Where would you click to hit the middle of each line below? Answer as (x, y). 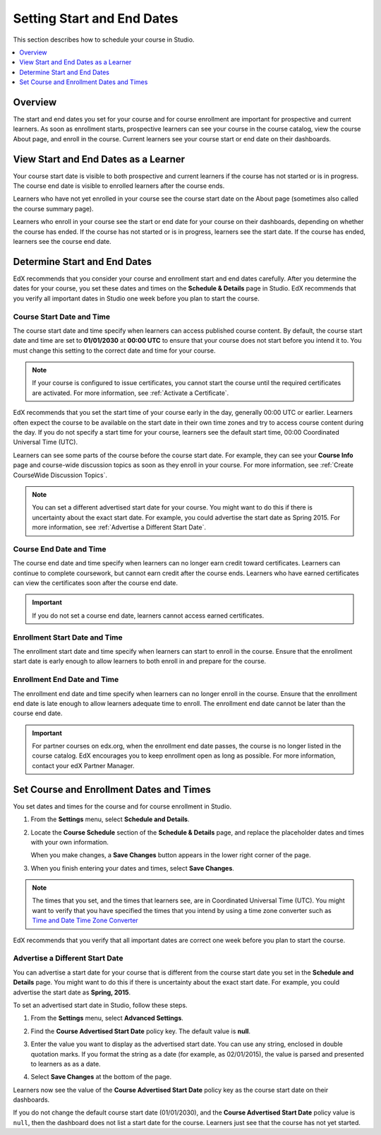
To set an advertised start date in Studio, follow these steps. (100, 1005)
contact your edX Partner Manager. (83, 765)
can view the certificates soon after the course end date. (96, 583)
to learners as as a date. (66, 1064)
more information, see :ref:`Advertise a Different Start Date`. (119, 527)
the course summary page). (54, 208)
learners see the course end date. (62, 242)
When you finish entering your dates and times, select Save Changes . (132, 868)
